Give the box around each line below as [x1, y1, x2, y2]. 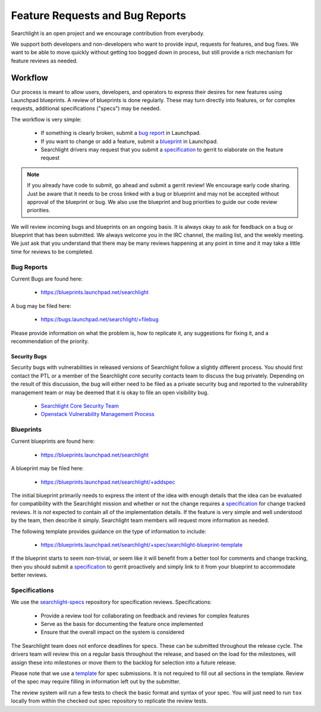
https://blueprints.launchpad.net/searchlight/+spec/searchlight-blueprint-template [40, 541, 243, 548]
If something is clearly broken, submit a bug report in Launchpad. [40, 130, 202, 137]
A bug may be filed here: [11, 302, 71, 309]
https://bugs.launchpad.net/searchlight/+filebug [40, 316, 159, 323]
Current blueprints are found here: [11, 437, 95, 445]
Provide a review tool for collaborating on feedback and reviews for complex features [40, 612, 250, 619]
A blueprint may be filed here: [11, 465, 84, 472]
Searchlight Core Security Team [40, 402, 119, 409]
